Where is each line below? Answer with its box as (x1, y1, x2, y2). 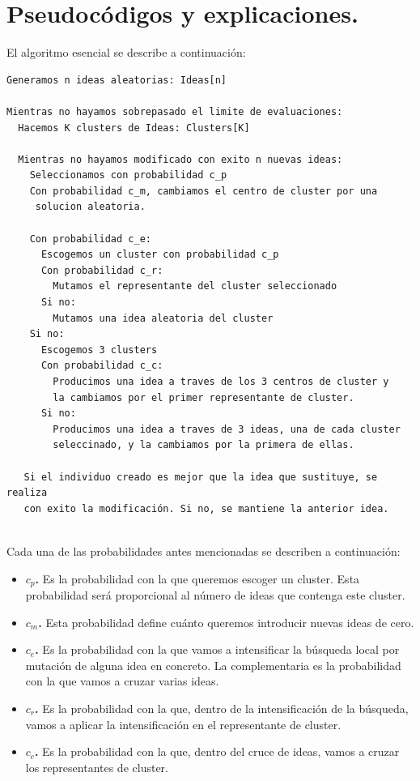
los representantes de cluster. (25, 758, 168, 775)
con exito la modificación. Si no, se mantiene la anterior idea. (23, 502, 389, 514)
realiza (6, 487, 48, 499)
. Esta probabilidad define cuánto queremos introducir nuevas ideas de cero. (38, 613, 414, 630)
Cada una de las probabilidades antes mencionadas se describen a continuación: (6, 542, 401, 559)
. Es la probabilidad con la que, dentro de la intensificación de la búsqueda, (35, 699, 409, 716)
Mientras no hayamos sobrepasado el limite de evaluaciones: (6, 105, 343, 117)
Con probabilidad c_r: (40, 264, 163, 276)
